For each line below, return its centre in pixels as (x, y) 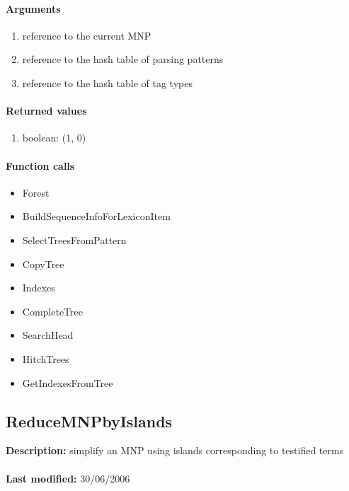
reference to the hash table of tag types (107, 82)
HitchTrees (46, 358)
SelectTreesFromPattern (74, 239)
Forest (36, 192)
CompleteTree (52, 311)
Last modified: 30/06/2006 (68, 478)
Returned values (46, 111)
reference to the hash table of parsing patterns (123, 59)
